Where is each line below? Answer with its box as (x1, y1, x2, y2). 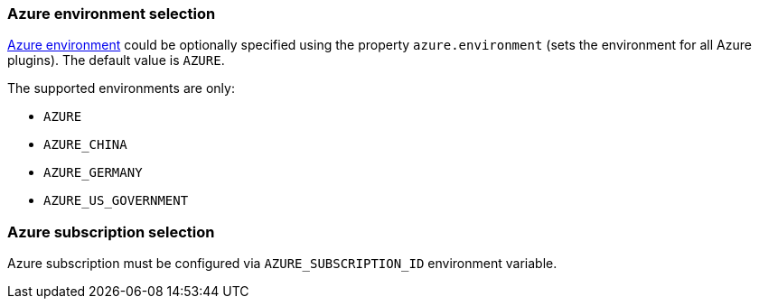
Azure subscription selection (7, 222, 215, 241)
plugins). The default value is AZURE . (7, 52, 225, 69)
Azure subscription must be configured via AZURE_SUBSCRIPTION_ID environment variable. (7, 255, 558, 272)
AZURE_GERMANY (43, 165, 143, 181)
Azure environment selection (7, 5, 216, 23)
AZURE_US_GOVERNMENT (43, 193, 189, 209)
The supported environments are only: (7, 80, 235, 97)
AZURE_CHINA (43, 137, 127, 153)
